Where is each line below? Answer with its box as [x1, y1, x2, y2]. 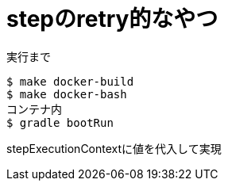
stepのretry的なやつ [6, 6, 218, 32]
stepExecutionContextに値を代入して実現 [6, 141, 222, 155]
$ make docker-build [6, 74, 134, 88]
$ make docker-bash [6, 87, 127, 101]
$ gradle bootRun [6, 116, 114, 129]
